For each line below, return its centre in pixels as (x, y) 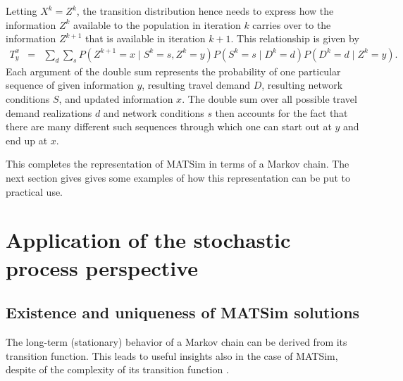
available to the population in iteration (157, 24)
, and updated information (116, 99)
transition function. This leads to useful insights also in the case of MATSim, (172, 355)
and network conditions (154, 112)
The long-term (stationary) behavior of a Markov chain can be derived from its (176, 341)
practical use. (35, 191)
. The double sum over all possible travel (269, 99)
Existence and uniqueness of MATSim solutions (183, 312)
